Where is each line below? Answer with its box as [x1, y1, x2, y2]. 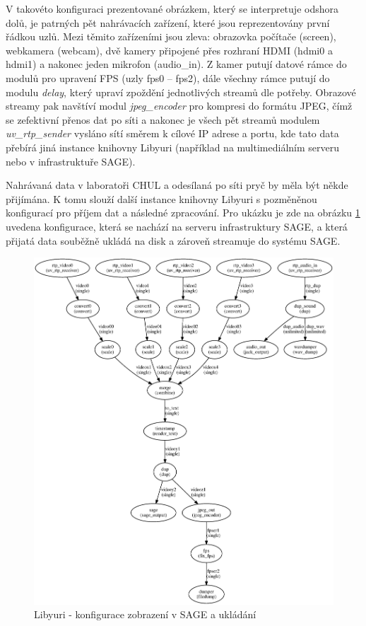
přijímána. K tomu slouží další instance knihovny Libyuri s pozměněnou [6, 191, 317, 206]
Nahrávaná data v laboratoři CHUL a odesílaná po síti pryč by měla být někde [6, 178, 348, 192]
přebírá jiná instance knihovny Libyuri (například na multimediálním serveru [6, 139, 340, 154]
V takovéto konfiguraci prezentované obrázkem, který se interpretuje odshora [6, 1, 338, 16]
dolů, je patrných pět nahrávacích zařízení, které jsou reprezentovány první [6, 15, 330, 30]
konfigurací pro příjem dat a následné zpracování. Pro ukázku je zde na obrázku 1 [6, 205, 360, 220]
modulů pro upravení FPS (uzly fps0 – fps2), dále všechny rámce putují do [6, 70, 330, 85]
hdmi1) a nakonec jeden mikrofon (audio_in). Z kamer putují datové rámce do [6, 57, 347, 71]
